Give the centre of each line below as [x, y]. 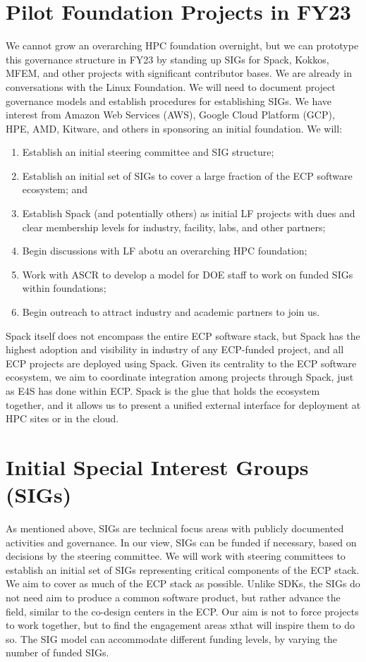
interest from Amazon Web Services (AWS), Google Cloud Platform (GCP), [170, 115]
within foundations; [64, 288]
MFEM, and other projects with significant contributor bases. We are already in [179, 73]
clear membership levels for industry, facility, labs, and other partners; [174, 227]
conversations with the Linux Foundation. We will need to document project [171, 86]
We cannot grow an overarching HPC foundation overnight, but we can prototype [182, 45]
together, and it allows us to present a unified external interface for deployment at [183, 404]
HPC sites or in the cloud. [62, 418]
